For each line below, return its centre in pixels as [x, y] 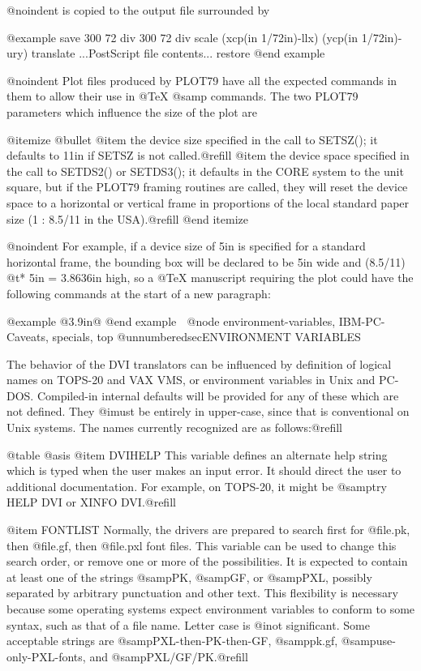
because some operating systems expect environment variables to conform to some [211, 609]
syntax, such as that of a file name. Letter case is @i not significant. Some [188, 624]
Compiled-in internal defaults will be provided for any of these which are [218, 395]
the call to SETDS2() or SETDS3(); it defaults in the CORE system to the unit [205, 171]
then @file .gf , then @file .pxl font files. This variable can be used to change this [202, 545]
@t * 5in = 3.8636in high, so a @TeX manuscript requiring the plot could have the [210, 278]
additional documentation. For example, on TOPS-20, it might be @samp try [197, 486]
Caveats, [28, 337]
